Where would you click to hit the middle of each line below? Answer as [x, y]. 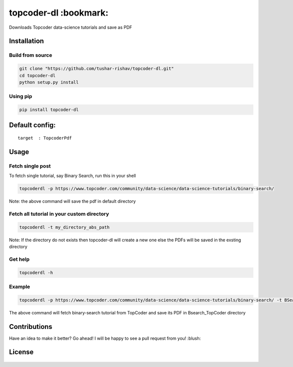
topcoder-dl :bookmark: [59, 13]
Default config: [32, 125]
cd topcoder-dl [37, 75]
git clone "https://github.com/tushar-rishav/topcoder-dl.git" [97, 69]
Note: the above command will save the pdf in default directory [73, 201]
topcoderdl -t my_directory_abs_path [64, 227]
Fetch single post [30, 166]
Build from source [31, 55]
